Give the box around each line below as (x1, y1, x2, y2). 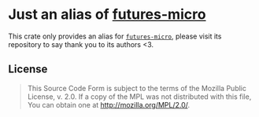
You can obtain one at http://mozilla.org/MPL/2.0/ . (27, 100, 191, 109)
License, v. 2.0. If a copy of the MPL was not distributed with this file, (27, 92, 252, 101)
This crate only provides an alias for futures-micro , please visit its (8, 31, 222, 41)
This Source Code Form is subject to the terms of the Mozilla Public (27, 83, 246, 93)
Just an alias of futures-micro (8, 5, 206, 24)
